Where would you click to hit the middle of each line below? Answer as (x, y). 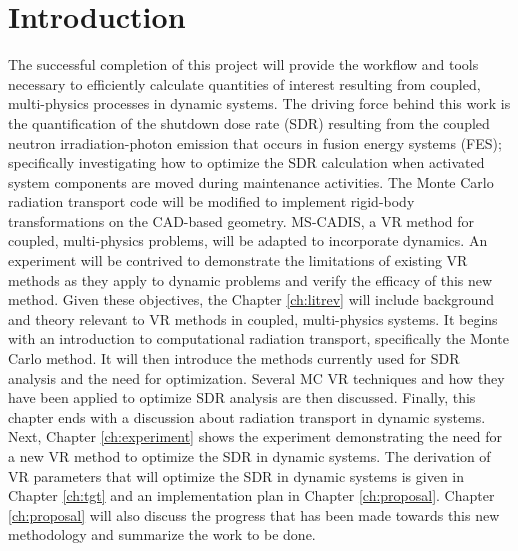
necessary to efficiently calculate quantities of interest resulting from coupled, (244, 83)
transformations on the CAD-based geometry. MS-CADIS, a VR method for (241, 220)
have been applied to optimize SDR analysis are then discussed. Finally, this (242, 397)
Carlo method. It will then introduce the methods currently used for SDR (234, 358)
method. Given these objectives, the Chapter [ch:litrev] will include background (251, 299)
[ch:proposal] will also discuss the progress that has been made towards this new (254, 514)
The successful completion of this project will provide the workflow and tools (243, 64)
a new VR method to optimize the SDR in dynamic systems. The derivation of (249, 456)
